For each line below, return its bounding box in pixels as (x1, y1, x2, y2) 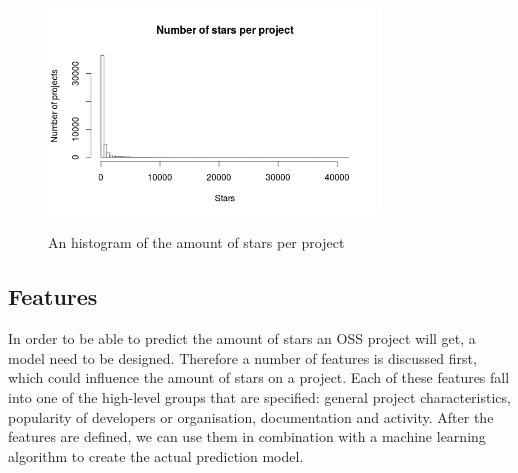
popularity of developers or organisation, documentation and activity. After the (8, 406, 494, 427)
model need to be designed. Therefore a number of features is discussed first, (8, 347, 477, 368)
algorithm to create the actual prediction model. (8, 445, 304, 466)
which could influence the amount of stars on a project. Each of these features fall (8, 367, 510, 388)
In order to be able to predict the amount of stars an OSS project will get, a (8, 328, 476, 349)
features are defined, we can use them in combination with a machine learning (8, 426, 486, 447)
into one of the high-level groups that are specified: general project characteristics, (8, 387, 511, 408)
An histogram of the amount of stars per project (48, 232, 345, 253)
